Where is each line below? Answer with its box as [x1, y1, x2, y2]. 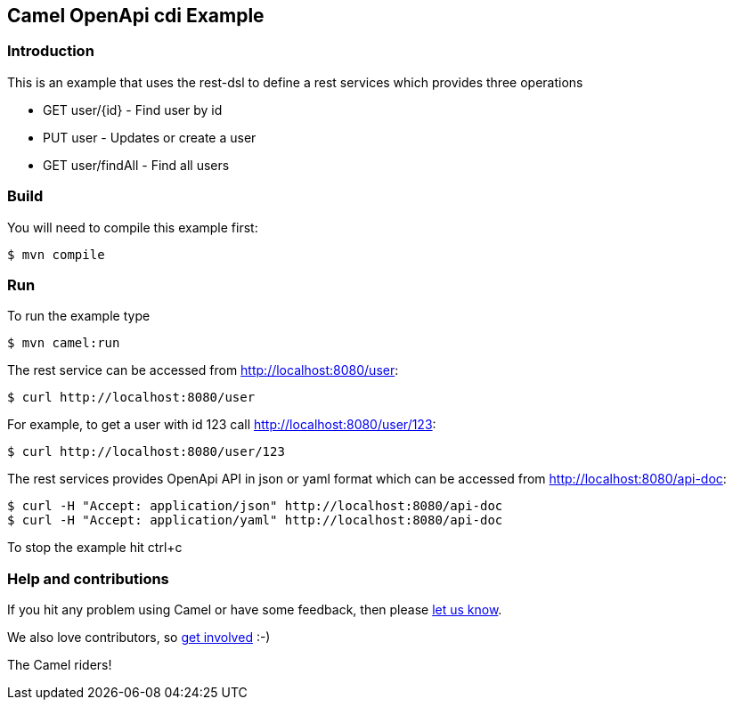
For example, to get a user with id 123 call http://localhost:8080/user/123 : [7, 417, 436, 433]
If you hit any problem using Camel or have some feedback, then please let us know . [7, 602, 502, 618]
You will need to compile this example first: [7, 219, 258, 235]
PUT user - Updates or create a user [43, 129, 257, 145]
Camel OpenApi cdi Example [7, 4, 265, 27]
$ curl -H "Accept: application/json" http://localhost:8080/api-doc [7, 499, 503, 514]
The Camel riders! [7, 657, 112, 673]
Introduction [7, 42, 94, 61]
